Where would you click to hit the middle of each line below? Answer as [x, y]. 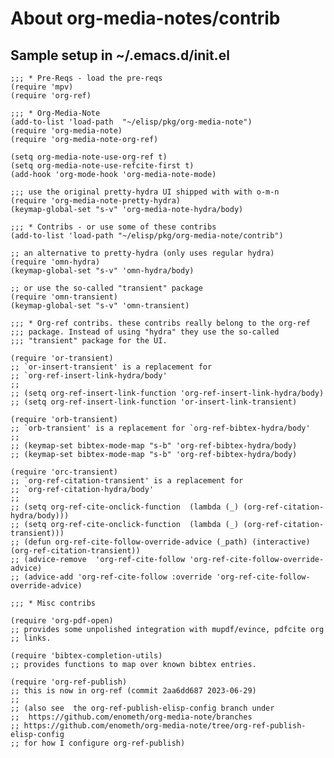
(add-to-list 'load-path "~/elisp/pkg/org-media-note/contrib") [147, 236]
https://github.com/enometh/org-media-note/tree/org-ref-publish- [165, 726]
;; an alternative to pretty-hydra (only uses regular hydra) [142, 253]
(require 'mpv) [42, 87]
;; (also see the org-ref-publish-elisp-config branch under [142, 708]
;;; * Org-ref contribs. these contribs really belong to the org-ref [160, 323]
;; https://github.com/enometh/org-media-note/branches [131, 717]
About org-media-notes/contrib [145, 18]
